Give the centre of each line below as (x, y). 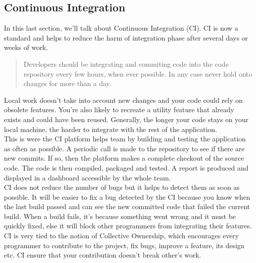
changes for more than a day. (67, 83)
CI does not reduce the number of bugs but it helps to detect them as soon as (122, 187)
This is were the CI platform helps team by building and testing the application (125, 139)
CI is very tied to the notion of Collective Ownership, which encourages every (122, 236)
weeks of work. (26, 47)
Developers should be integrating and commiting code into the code (126, 64)
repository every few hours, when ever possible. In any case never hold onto (138, 73)
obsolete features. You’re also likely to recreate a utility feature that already (119, 110)
